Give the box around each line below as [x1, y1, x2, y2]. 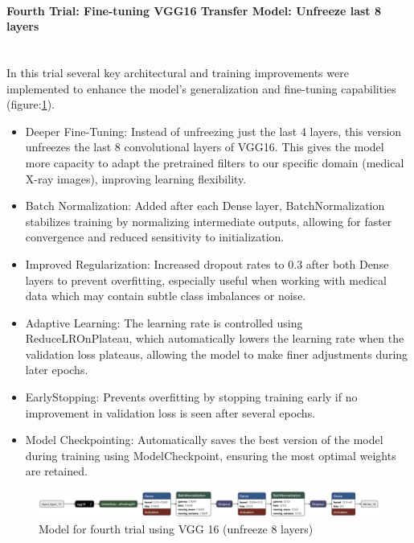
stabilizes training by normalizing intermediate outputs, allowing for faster [25, 212, 392, 229]
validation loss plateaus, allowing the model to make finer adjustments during [25, 345, 408, 362]
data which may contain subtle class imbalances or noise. [25, 287, 306, 304]
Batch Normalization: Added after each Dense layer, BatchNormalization [25, 197, 385, 214]
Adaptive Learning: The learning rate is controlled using [25, 314, 303, 331]
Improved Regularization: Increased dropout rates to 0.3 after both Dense [25, 255, 389, 272]
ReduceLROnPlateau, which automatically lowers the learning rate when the [25, 330, 404, 347]
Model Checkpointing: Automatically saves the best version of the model [25, 431, 383, 448]
